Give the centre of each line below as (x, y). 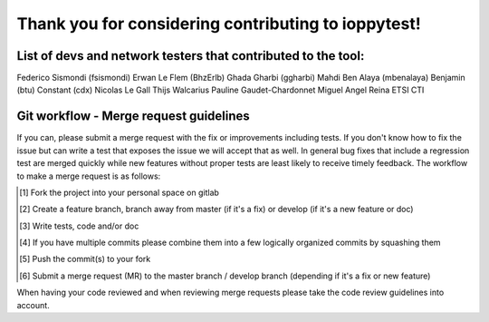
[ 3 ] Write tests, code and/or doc (79, 226)
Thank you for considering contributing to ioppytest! (219, 24)
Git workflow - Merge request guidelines (134, 117)
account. (33, 305)
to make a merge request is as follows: (89, 176)
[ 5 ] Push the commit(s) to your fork (85, 259)
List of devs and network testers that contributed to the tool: (191, 56)
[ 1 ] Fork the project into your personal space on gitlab (119, 192)
